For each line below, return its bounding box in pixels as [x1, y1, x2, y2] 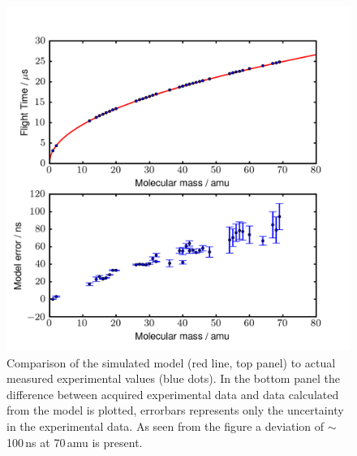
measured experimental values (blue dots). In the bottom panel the [6, 370, 340, 387]
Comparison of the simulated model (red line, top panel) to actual [6, 354, 336, 371]
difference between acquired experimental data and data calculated [6, 385, 339, 402]
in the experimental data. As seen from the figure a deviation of [6, 417, 325, 434]
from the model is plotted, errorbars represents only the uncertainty [6, 402, 344, 419]
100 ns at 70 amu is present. [6, 433, 143, 450]
